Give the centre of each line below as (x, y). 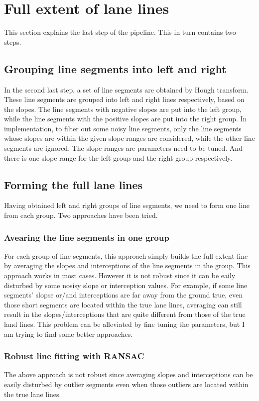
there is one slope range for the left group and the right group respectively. (118, 157)
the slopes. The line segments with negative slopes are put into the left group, (123, 109)
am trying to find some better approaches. (68, 334)
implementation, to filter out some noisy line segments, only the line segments (123, 128)
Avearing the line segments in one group (87, 237)
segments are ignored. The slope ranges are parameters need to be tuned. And (123, 148)
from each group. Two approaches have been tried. (81, 215)
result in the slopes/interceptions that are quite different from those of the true (125, 314)
